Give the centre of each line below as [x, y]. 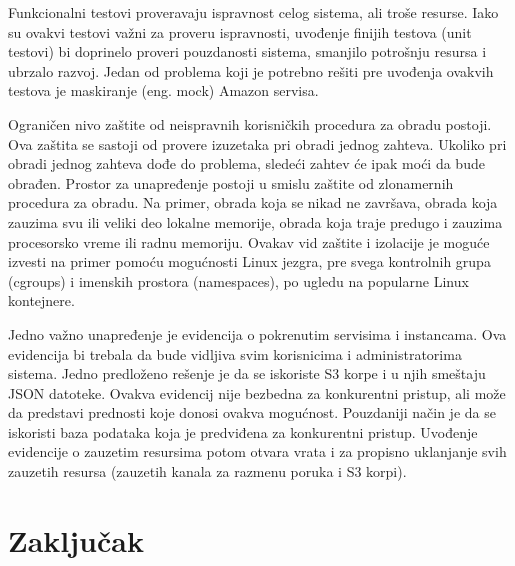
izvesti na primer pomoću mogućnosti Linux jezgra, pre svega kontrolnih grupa [249, 261]
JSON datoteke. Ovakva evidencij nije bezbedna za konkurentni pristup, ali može [257, 392]
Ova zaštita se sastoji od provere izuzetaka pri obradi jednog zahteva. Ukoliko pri [257, 143]
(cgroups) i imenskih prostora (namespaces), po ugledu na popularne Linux [238, 280]
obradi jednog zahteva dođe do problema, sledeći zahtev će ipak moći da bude [246, 163]
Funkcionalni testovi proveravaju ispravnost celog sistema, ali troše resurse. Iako [253, 12]
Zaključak [76, 539]
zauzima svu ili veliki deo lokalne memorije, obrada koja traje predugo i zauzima [255, 221]
